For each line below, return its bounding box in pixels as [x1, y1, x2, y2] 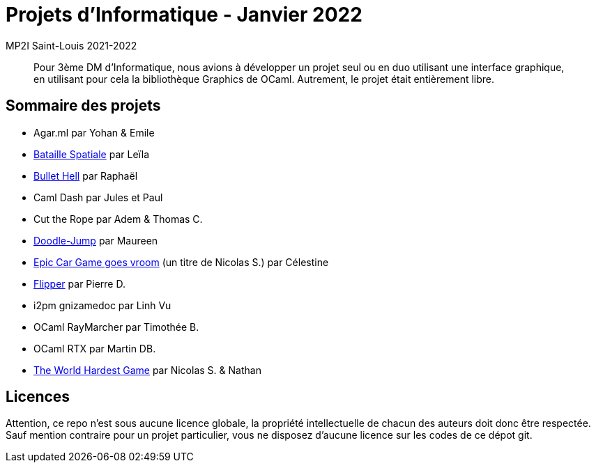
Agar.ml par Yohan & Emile [33, 126, 155, 139]
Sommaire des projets [6, 97, 161, 115]
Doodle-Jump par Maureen [33, 234, 158, 247]
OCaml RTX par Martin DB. [33, 342, 156, 354]
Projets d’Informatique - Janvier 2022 [6, 3, 362, 26]
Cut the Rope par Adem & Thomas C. [33, 212, 203, 225]
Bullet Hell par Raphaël [33, 169, 138, 182]
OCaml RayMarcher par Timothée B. [33, 320, 199, 333]
